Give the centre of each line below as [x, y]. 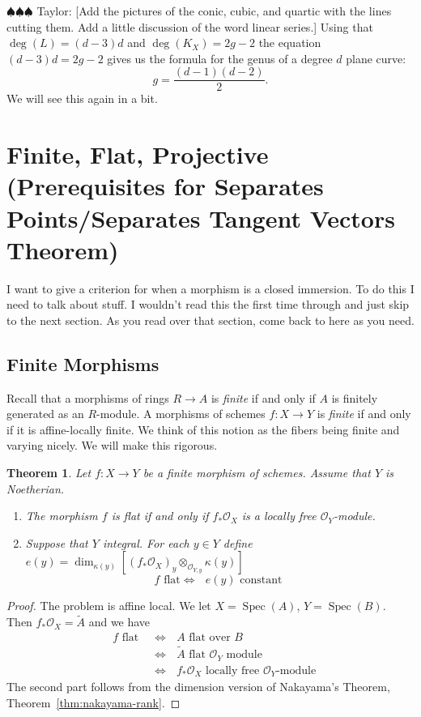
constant [261, 580]
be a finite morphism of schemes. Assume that [257, 473]
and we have [119, 622]
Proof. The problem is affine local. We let [109, 606]
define [238, 542]
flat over [210, 637]
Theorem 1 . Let [49, 473]
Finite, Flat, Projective [138, 154]
